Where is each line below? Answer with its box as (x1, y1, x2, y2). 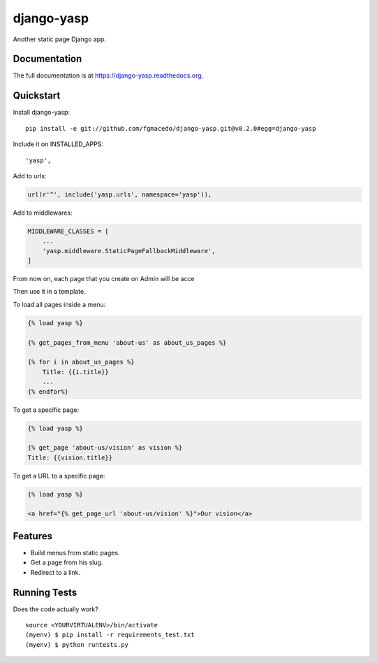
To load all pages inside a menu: (13, 300, 106, 308)
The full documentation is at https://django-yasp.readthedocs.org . (13, 71, 204, 80)
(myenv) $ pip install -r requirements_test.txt (25, 631, 195, 639)
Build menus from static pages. (30, 548, 120, 557)
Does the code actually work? (13, 605, 99, 613)
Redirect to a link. (30, 568, 80, 576)
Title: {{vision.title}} (27, 453, 113, 462)
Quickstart (13, 90, 61, 101)
